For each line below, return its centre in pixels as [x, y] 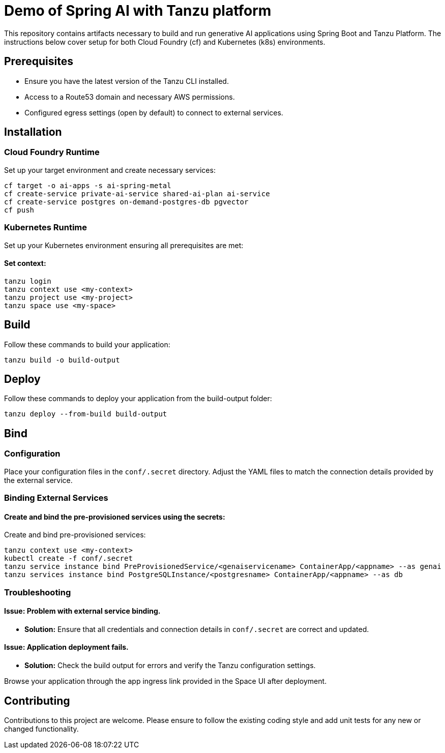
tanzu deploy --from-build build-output [86, 414]
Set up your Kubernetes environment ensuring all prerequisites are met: [124, 245]
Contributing [37, 701]
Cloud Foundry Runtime [52, 152]
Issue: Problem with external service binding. [82, 611]
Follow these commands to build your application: [87, 344]
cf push [19, 210]
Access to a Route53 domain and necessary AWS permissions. [130, 97]
